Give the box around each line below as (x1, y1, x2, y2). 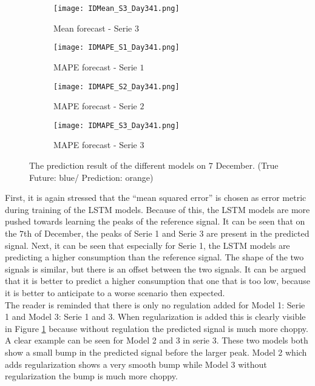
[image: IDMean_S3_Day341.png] (53, 4, 180, 13)
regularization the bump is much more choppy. (5, 370, 178, 382)
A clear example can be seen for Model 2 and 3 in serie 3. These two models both (5, 334, 308, 347)
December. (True (215, 159, 279, 171)
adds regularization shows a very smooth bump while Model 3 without (5, 357, 267, 370)
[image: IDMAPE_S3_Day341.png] (53, 121, 180, 130)
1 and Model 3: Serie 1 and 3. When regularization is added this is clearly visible (5, 310, 306, 323)
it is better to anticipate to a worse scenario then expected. (5, 286, 225, 299)
